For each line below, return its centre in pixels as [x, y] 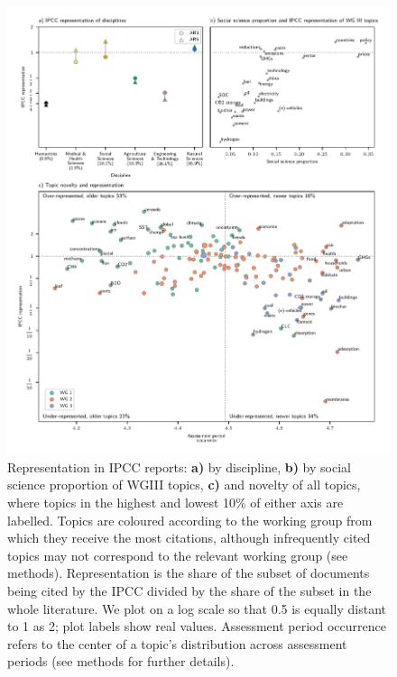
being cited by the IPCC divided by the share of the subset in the [189, 590]
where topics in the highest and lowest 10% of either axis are [175, 502]
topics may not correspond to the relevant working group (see [178, 555]
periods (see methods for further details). [121, 661]
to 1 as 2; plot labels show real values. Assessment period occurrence [197, 626]
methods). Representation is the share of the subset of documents [189, 573]
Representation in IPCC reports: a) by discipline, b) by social [179, 467]
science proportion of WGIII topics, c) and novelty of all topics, [184, 485]
